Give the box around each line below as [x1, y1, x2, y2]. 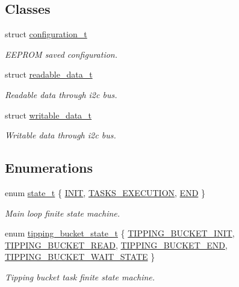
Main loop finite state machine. [5, 206, 120, 219]
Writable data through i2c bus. [5, 129, 116, 141]
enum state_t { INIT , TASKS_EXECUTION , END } [5, 186, 206, 199]
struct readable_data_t [5, 68, 93, 81]
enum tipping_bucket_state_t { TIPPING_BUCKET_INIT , [5, 227, 235, 239]
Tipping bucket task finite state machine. [5, 270, 155, 283]
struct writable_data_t [5, 108, 92, 121]
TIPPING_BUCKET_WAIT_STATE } [5, 250, 155, 263]
